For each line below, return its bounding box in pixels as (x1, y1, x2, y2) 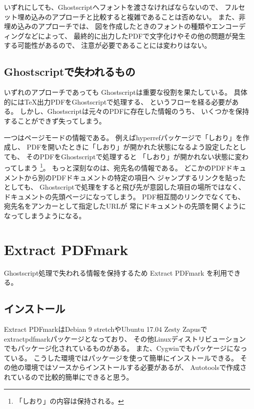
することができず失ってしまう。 (4, 115, 106, 126)
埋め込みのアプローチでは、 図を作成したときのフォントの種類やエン (4, 21, 225, 31)
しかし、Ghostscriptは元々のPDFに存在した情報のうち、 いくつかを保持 (20, 106, 249, 116)
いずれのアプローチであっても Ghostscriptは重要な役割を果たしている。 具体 (4, 87, 248, 97)
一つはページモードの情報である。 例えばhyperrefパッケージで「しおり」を (4, 132, 243, 142)
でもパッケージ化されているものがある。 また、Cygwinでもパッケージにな (4, 343, 240, 353)
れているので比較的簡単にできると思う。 (4, 372, 133, 382)
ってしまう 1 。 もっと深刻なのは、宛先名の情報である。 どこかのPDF (4, 161, 226, 172)
